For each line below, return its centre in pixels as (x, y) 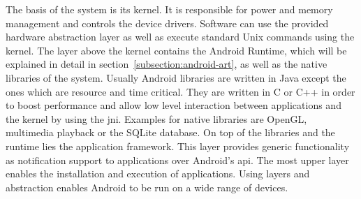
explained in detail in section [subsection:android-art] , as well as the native (167, 64)
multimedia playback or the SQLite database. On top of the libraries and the (170, 132)
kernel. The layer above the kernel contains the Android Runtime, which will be (176, 50)
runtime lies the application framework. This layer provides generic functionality (178, 146)
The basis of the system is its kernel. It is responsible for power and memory (169, 9)
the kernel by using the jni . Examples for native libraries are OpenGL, (156, 118)
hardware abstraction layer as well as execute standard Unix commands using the (180, 37)
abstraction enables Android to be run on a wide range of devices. (147, 187)
